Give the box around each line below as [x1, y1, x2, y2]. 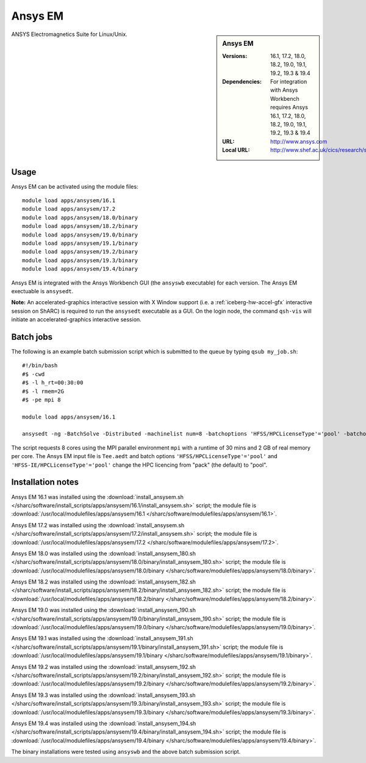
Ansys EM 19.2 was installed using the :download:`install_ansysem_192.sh [11, 663, 196, 670]
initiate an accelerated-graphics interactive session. [11, 316, 142, 323]
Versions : [222, 52, 248, 59]
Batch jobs [11, 332, 53, 342]
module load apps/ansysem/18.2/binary [22, 223, 138, 230]
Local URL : [222, 147, 250, 154]
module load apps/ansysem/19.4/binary [22, 266, 138, 272]
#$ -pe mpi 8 [22, 396, 61, 403]
